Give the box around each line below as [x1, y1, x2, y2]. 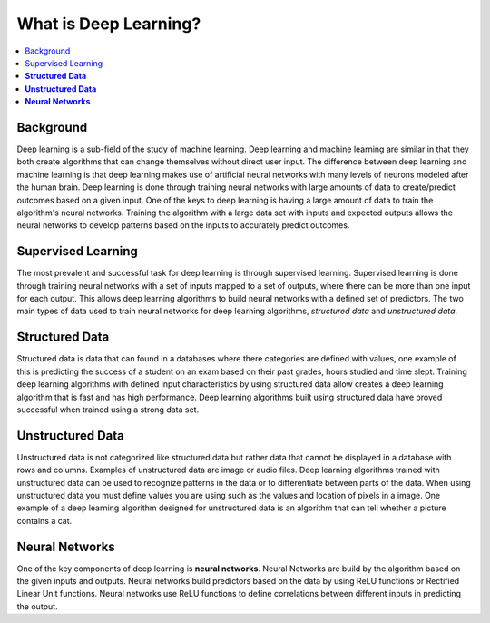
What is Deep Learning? [16, 14, 201, 34]
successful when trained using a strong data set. [16, 404, 200, 415]
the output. [16, 600, 58, 612]
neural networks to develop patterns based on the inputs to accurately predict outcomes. [16, 220, 350, 231]
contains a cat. [16, 515, 73, 526]
